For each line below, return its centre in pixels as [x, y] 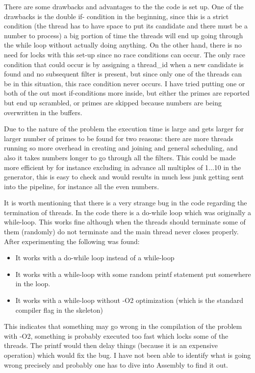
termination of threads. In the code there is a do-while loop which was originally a [127, 212]
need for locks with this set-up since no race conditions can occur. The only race [125, 54]
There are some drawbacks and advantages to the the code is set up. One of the [124, 6]
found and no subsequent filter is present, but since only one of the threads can [123, 74]
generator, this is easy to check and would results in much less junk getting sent [124, 177]
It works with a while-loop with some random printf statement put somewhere [133, 274]
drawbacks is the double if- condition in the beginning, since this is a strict [116, 16]
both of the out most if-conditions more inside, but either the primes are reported [127, 93]
